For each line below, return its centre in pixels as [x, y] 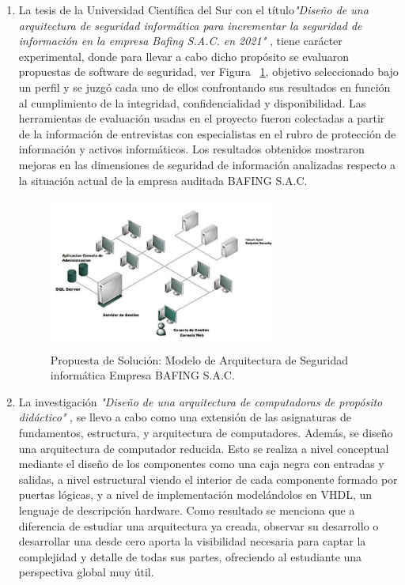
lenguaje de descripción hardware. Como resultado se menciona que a [187, 510]
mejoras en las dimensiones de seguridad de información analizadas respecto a [207, 164]
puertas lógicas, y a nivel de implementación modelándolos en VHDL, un [195, 494]
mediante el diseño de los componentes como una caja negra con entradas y [201, 464]
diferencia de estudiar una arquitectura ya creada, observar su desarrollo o [199, 525]
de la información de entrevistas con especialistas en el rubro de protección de [207, 133]
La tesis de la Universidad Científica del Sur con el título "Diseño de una [193, 9]
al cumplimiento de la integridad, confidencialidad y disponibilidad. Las [192, 102]
